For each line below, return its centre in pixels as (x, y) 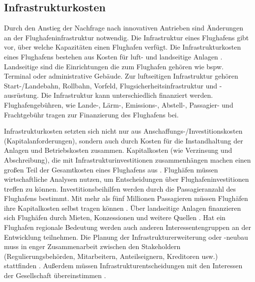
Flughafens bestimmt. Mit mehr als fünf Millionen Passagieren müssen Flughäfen (126, 198)
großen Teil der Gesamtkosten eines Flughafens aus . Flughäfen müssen (111, 169)
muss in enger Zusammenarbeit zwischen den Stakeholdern (92, 246)
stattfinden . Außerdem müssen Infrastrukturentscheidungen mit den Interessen (123, 266)
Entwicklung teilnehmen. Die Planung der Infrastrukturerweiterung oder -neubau (126, 237)
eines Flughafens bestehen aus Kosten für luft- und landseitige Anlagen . (113, 56)
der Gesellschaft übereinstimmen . (55, 275)
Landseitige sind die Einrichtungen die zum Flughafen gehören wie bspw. (114, 66)
